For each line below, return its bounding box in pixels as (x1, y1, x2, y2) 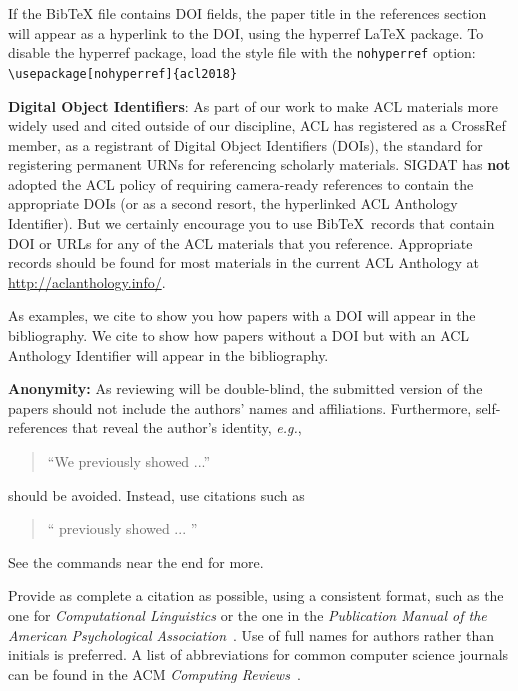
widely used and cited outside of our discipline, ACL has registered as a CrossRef (8, 115, 506, 136)
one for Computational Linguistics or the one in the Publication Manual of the (8, 605, 487, 626)
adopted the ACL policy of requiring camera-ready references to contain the (8, 173, 474, 194)
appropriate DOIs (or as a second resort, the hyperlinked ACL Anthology (8, 193, 458, 214)
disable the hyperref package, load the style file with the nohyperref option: (8, 42, 476, 63)
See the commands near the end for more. (8, 551, 264, 572)
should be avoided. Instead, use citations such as (8, 484, 305, 505)
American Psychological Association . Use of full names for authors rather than (8, 624, 494, 645)
